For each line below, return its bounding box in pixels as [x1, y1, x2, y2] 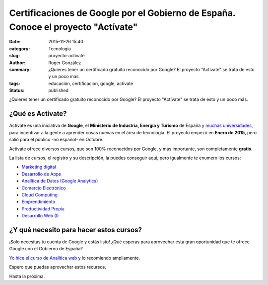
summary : [9, 66, 31, 72]
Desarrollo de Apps [21, 171, 62, 177]
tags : [9, 80, 20, 87]
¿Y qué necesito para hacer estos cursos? [9, 225, 142, 234]
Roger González [48, 60, 81, 66]
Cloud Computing [21, 191, 58, 197]
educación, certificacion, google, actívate [48, 80, 134, 87]
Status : [9, 88, 25, 94]
